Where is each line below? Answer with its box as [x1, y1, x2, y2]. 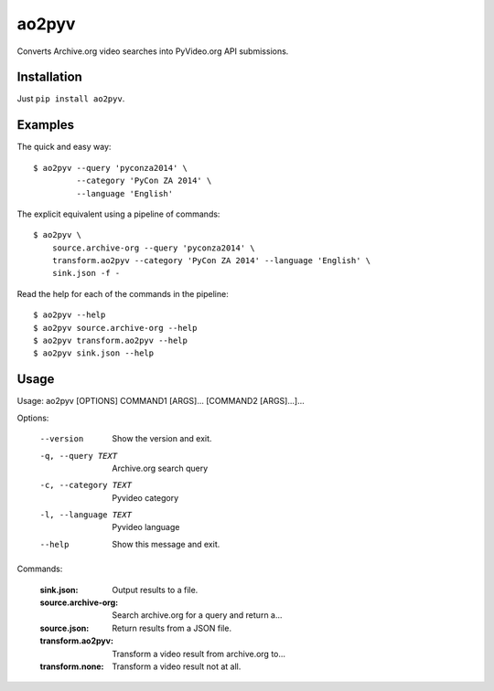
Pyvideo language [112, 522, 180, 533]
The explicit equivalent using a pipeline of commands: [16, 208, 220, 219]
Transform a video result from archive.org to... [112, 648, 286, 659]
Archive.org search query [112, 462, 209, 473]
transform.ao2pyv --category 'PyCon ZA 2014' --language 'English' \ [51, 256, 371, 266]
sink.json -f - [51, 268, 121, 279]
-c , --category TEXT [39, 480, 133, 491]
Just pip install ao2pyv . [16, 93, 125, 104]
